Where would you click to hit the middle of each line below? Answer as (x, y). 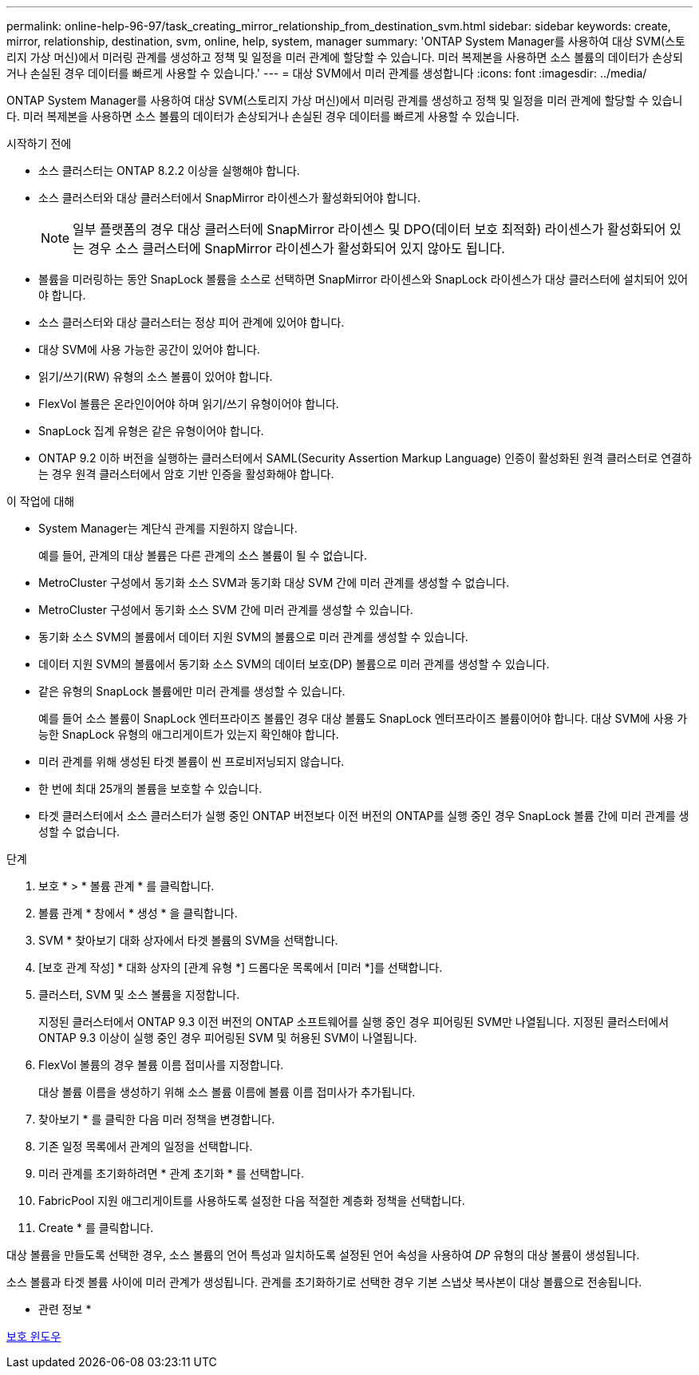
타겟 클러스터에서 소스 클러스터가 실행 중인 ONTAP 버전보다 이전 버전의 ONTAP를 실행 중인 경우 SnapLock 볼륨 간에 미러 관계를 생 (364, 816)
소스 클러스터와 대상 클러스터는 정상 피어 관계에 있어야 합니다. (192, 322)
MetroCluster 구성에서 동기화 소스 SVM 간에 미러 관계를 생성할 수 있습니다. (226, 610)
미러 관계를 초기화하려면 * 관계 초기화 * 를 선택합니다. (171, 1173)
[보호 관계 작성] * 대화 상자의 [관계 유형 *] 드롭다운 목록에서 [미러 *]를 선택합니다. (241, 967)
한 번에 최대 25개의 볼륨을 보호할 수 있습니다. (150, 789)
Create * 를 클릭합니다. (96, 1228)
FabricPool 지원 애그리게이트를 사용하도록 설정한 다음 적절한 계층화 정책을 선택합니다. (252, 1201)
